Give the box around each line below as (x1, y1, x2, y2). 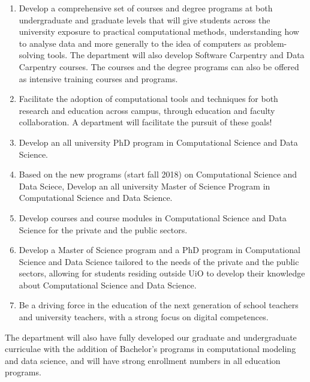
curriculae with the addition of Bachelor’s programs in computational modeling (5, 342, 296, 355)
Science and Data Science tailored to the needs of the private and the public (19, 255, 299, 267)
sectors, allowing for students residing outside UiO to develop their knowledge (19, 267, 305, 279)
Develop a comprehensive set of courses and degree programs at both (19, 2, 273, 14)
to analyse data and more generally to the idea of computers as (19, 37, 252, 49)
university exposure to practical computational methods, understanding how (19, 25, 299, 38)
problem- (254, 37, 287, 49)
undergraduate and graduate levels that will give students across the (19, 13, 270, 26)
